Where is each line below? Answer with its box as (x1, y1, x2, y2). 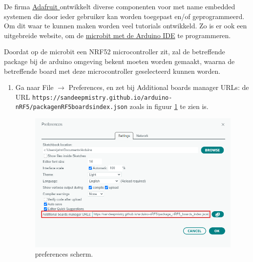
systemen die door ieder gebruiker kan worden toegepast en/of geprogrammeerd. (4, 11, 245, 21)
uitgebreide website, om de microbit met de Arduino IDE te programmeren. (4, 30, 231, 40)
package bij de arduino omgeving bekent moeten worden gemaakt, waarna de (4, 56, 235, 66)
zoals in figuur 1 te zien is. (129, 101, 209, 111)
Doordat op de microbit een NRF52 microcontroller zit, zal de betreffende (4, 46, 225, 57)
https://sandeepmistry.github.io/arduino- (32, 94, 172, 101)
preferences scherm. (35, 249, 93, 259)
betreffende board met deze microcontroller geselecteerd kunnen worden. (4, 65, 221, 76)
